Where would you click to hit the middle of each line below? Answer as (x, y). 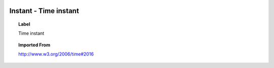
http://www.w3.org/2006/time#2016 (56, 54)
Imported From (35, 45)
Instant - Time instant (44, 11)
